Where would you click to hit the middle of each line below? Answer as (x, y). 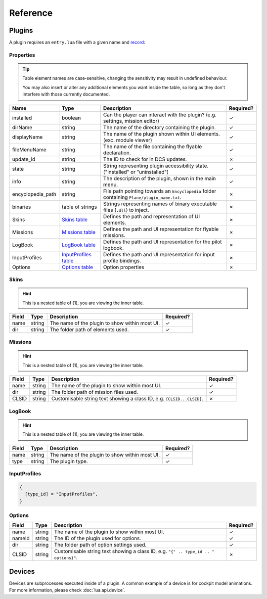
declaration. (117, 152)
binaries (22, 207)
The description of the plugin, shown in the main (159, 178)
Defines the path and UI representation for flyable (161, 229)
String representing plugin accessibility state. (156, 166)
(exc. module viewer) (128, 140)
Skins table (75, 219)
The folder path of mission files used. (95, 392)
